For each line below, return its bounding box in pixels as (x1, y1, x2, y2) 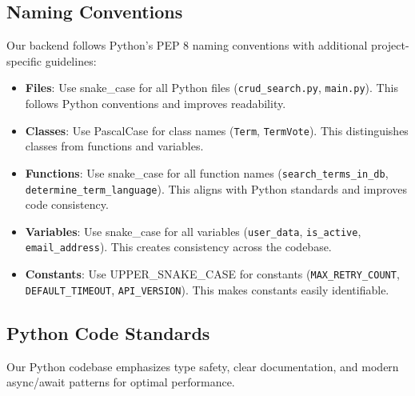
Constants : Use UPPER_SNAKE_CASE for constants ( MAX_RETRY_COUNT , (25, 266, 400, 282)
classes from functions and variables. (25, 138, 204, 154)
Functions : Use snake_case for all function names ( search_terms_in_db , (25, 164, 389, 181)
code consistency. (25, 196, 109, 213)
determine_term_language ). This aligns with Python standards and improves (25, 180, 408, 197)
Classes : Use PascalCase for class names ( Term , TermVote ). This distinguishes (25, 122, 409, 138)
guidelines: (45, 52, 97, 69)
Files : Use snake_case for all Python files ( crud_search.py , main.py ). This (25, 79, 398, 96)
